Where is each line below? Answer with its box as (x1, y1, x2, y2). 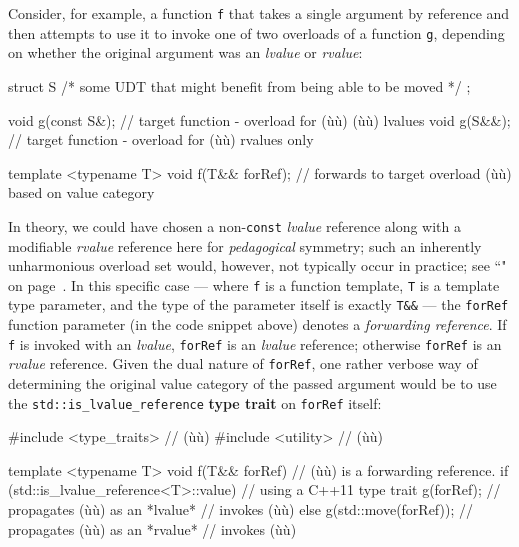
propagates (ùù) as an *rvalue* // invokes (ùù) (8, 518, 297, 539)
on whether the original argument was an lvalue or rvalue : (8, 42, 363, 63)
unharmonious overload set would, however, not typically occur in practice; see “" (8, 255, 507, 276)
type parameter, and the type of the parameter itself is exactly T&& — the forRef (8, 294, 509, 315)
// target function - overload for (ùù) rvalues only (8, 129, 314, 150)
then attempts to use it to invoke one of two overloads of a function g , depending (8, 22, 505, 43)
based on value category (8, 182, 155, 203)
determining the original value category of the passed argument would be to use (8, 372, 497, 393)
